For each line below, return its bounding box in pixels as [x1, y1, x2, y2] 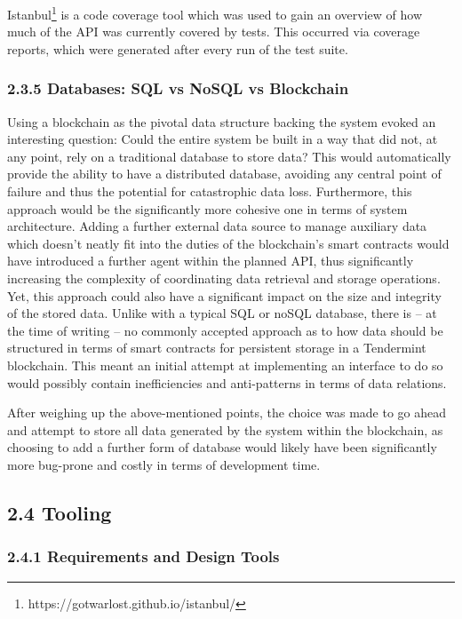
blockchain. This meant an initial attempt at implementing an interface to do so [7, 355, 443, 374]
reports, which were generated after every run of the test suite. [7, 39, 348, 58]
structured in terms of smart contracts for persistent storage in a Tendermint [7, 338, 426, 357]
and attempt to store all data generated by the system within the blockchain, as [7, 420, 443, 439]
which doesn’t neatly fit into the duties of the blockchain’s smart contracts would [7, 234, 450, 252]
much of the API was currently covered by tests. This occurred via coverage [7, 22, 420, 41]
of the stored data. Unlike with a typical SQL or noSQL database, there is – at [7, 304, 437, 322]
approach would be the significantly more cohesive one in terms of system [7, 199, 408, 218]
